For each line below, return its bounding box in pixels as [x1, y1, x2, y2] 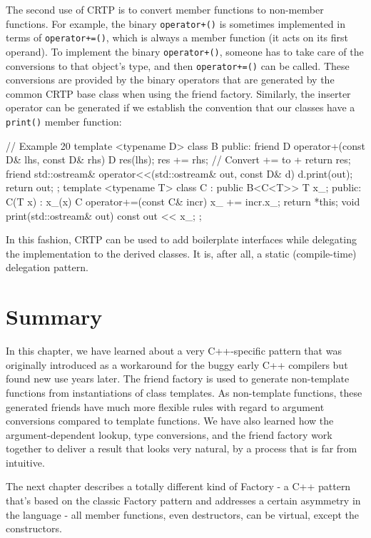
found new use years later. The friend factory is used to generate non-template [6, 371, 350, 386]
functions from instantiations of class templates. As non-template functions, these [6, 385, 362, 400]
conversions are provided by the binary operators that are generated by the [6, 72, 335, 87]
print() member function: [6, 114, 122, 128]
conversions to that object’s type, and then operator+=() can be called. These [6, 58, 350, 73]
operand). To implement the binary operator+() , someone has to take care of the [6, 44, 364, 59]
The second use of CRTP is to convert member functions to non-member [6, 2, 324, 16]
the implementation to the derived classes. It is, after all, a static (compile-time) [6, 245, 357, 260]
